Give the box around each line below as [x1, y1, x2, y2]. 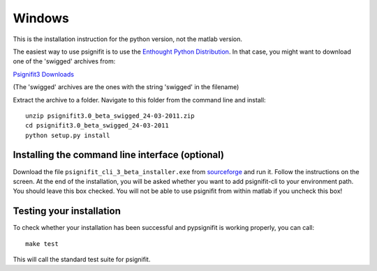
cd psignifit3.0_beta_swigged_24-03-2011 [25, 122, 169, 130]
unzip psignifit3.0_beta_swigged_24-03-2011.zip [25, 111, 195, 120]
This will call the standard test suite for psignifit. [13, 255, 151, 264]
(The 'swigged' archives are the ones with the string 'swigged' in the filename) [13, 83, 239, 91]
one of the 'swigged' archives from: [13, 57, 116, 65]
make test [25, 240, 59, 247]
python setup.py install [25, 131, 110, 139]
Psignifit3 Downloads [13, 70, 75, 78]
